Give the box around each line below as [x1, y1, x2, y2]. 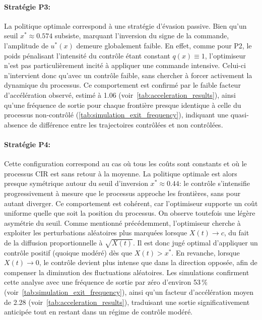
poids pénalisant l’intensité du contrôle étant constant [4, 50, 170, 60]
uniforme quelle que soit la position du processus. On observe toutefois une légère [4, 208, 255, 218]
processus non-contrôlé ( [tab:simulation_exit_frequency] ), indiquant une [4, 109, 228, 120]
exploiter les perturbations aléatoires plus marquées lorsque [4, 227, 187, 238]
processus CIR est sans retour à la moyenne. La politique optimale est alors [4, 168, 237, 178]
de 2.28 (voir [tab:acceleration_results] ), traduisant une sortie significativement [4, 296, 250, 307]
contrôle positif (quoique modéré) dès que [4, 247, 133, 258]
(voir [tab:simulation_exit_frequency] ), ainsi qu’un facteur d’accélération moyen [4, 287, 254, 297]
